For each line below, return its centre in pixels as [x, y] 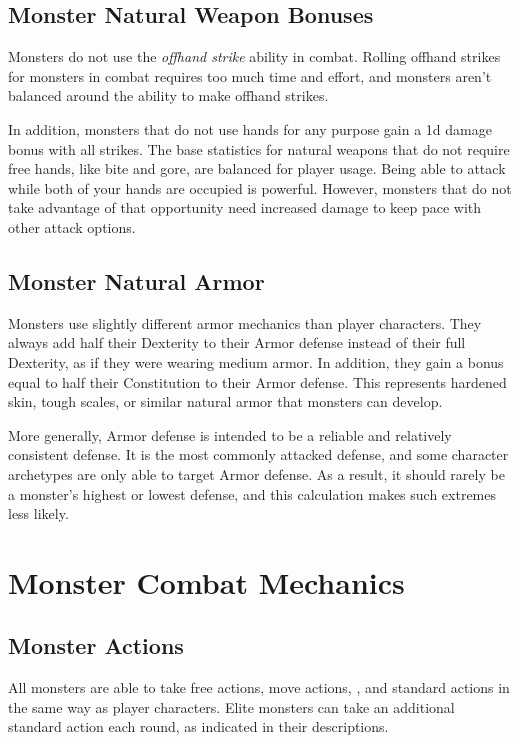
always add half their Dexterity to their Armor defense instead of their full [237, 342]
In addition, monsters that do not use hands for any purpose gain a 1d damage [250, 128]
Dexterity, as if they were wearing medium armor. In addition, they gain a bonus [256, 361]
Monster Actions [96, 645]
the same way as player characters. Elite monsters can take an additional [231, 706]
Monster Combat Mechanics [206, 581]
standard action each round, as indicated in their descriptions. [198, 726]
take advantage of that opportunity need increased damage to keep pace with [245, 207]
